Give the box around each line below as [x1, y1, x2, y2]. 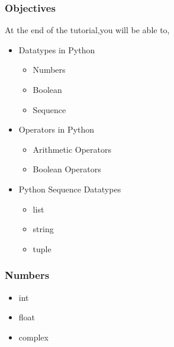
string [33, 223, 54, 235]
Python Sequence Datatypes [18, 182, 121, 195]
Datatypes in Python [18, 43, 95, 56]
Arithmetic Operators [33, 143, 112, 155]
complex [18, 330, 49, 343]
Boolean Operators [33, 163, 101, 175]
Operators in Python [18, 123, 94, 136]
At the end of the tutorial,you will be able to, [5, 24, 170, 36]
